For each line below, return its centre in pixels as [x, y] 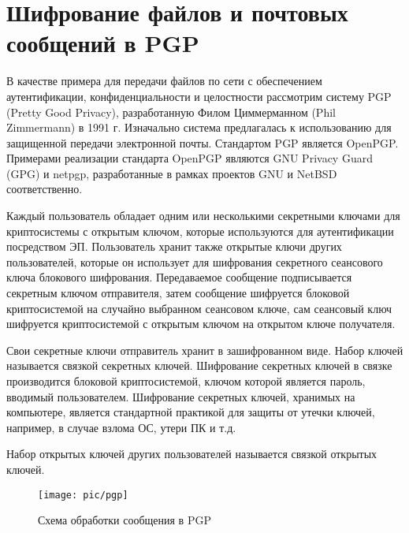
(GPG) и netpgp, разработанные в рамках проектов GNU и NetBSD [172, 173]
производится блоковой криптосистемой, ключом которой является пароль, [186, 381]
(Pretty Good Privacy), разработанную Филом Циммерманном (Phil [171, 112]
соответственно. [45, 189]
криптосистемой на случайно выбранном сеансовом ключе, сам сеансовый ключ [199, 308]
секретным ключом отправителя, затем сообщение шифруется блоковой [178, 293]
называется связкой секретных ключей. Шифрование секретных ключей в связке [199, 365]
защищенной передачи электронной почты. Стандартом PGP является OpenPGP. [203, 142]
